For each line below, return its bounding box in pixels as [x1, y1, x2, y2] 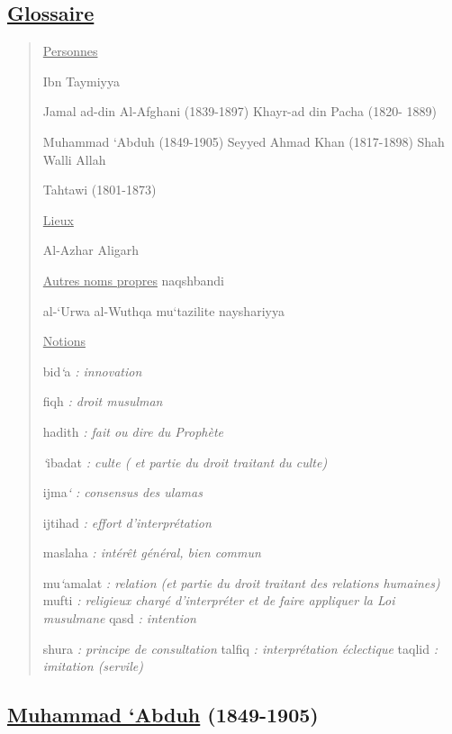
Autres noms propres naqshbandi [42, 270, 224, 289]
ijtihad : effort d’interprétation [42, 512, 212, 531]
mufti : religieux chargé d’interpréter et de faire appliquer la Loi [42, 591, 395, 610]
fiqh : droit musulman [42, 392, 163, 411]
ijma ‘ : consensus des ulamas [42, 483, 203, 502]
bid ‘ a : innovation [42, 361, 142, 380]
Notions [42, 331, 86, 350]
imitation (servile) [42, 657, 143, 675]
